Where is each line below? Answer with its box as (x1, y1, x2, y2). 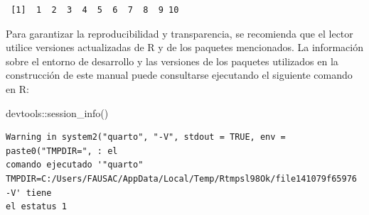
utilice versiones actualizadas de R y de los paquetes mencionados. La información (6, 40, 363, 55)
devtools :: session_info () (6, 105, 109, 120)
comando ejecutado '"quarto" (6, 160, 144, 170)
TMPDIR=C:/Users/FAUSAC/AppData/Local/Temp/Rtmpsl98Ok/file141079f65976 (6, 173, 357, 184)
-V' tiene (6, 187, 52, 198)
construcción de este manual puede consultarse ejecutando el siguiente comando (6, 67, 353, 82)
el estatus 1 (6, 202, 67, 212)
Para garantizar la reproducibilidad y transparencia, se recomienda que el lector (6, 26, 353, 40)
